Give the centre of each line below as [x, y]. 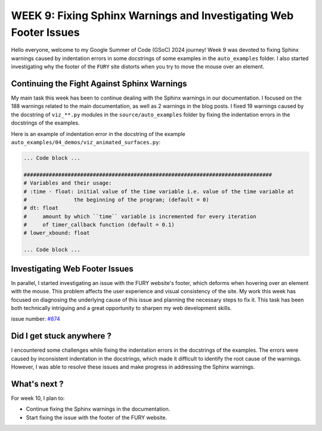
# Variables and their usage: [68, 183]
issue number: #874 [36, 319]
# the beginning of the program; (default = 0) [116, 199]
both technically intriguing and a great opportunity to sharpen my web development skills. [121, 308]
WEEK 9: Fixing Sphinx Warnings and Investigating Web [152, 15]
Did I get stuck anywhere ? [61, 336]
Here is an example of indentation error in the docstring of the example [98, 134]
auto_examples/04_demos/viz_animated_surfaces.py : [86, 142]
